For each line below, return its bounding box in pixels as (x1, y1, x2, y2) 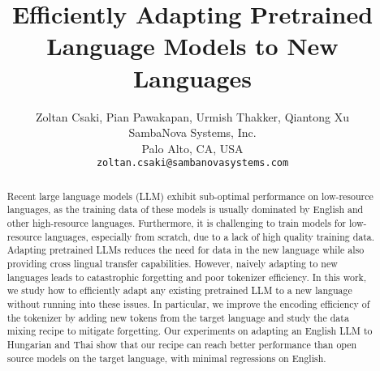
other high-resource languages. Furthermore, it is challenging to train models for (6, 216, 347, 230)
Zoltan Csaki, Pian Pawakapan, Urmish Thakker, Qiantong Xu (35, 108, 350, 125)
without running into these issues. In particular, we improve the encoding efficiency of (6, 296, 370, 310)
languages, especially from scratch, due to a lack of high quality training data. (45, 229, 375, 243)
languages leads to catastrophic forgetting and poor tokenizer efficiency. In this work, (6, 270, 367, 284)
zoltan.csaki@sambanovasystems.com (96, 157, 289, 169)
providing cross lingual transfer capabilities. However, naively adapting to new (6, 257, 338, 271)
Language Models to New (46, 29, 339, 62)
